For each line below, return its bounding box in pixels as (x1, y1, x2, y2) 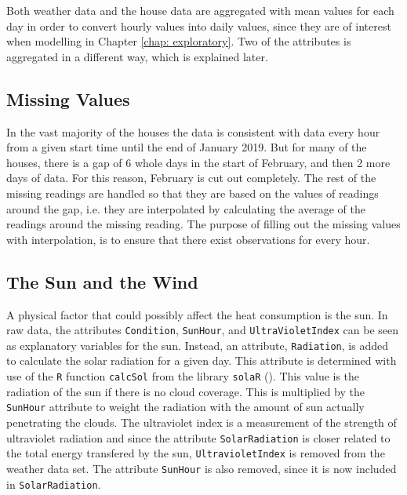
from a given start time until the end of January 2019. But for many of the (6, 139, 367, 155)
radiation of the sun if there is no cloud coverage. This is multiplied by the (6, 383, 365, 399)
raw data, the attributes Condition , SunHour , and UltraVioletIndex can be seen (6, 322, 399, 338)
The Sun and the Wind (6, 269, 198, 293)
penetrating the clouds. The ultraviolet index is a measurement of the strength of (6, 413, 397, 430)
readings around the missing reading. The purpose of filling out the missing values (6, 216, 401, 232)
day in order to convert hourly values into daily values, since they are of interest (6, 17, 391, 34)
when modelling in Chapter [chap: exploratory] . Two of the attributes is (6, 33, 351, 49)
